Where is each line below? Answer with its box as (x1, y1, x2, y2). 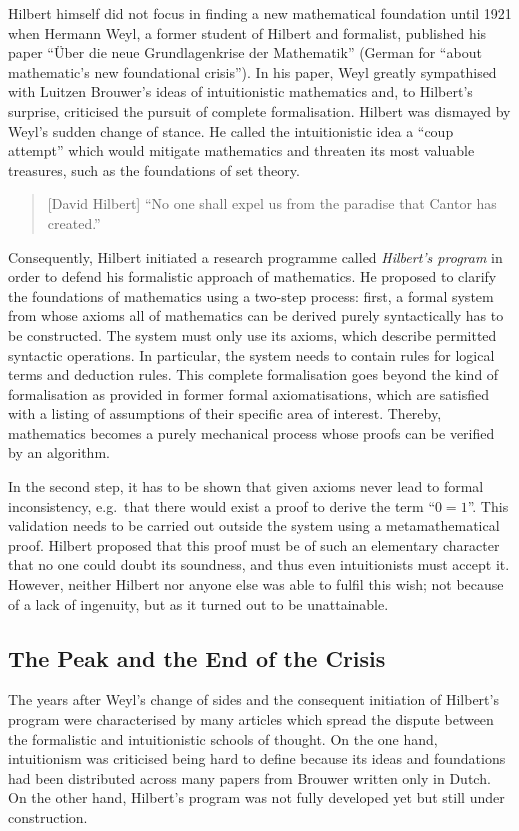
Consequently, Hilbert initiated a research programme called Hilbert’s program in (8, 246, 503, 267)
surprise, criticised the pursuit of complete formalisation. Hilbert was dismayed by (8, 100, 511, 121)
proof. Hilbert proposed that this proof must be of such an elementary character (8, 534, 500, 555)
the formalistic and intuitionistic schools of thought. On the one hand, (8, 728, 438, 749)
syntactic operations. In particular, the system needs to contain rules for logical (8, 344, 495, 365)
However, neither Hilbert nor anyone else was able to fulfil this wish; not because (8, 574, 504, 595)
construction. (8, 806, 88, 827)
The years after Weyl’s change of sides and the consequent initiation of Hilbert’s (8, 689, 499, 710)
